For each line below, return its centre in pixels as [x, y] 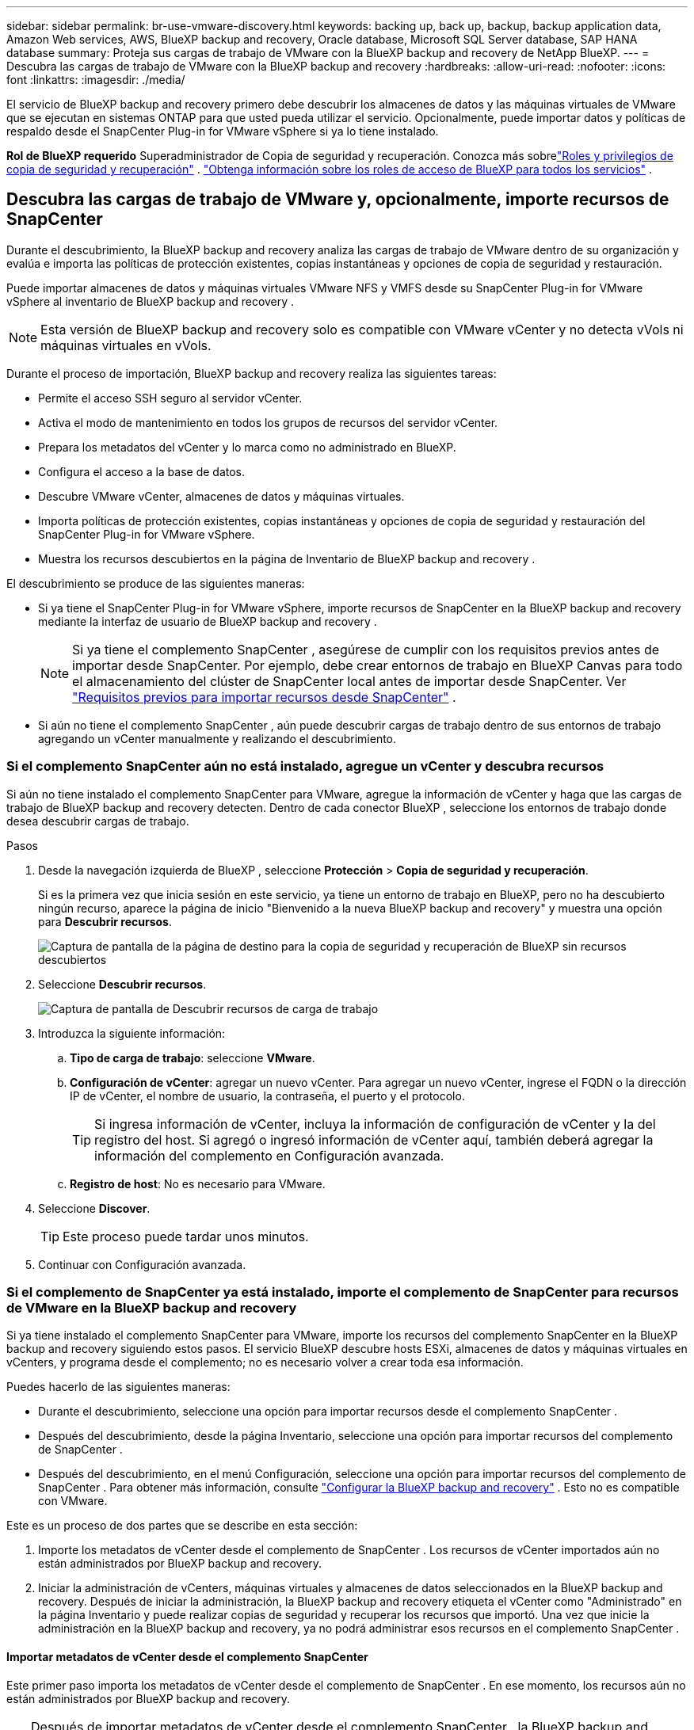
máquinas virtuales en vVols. [126, 345]
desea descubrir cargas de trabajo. [98, 821]
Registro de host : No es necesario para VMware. [198, 1183]
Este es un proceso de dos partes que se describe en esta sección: [182, 1526]
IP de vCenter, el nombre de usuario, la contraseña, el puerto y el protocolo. [267, 1096]
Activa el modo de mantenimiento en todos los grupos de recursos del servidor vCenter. [268, 422]
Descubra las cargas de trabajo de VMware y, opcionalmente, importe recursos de [338, 200]
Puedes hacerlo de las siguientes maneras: [118, 1387]
